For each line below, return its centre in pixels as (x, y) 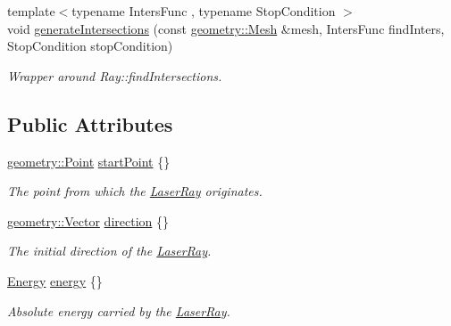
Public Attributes (90, 123)
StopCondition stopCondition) (90, 46)
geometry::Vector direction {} (88, 220)
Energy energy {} (55, 280)
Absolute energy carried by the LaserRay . (119, 310)
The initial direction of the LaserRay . (109, 251)
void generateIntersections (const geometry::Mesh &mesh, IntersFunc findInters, (226, 28)
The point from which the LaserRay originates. (135, 191)
